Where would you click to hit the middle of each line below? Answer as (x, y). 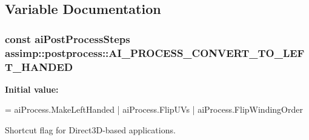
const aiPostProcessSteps (68, 38)
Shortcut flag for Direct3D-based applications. (90, 130)
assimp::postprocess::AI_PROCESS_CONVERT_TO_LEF (155, 52)
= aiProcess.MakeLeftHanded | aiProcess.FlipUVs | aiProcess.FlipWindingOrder (154, 109)
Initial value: (32, 89)
